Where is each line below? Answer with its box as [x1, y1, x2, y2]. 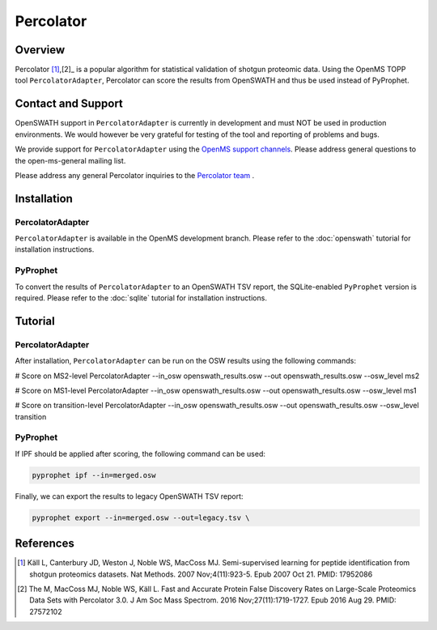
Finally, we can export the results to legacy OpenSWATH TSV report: [15, 491, 244, 501]
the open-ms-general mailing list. [15, 155, 126, 165]
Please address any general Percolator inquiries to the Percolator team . [15, 170, 255, 180]
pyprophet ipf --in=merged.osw [32, 470, 157, 479]
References [15, 537, 74, 551]
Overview [15, 43, 66, 57]
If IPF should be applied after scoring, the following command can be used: [15, 449, 266, 458]
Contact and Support [15, 97, 123, 111]
